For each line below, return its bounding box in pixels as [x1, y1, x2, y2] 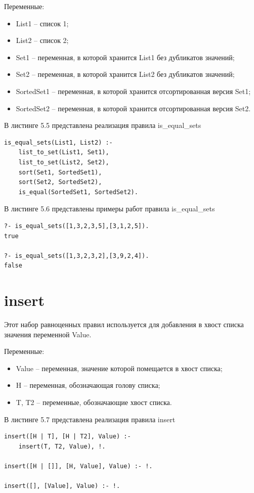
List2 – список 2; [16, 35, 69, 46]
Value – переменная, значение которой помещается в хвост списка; [16, 363, 223, 373]
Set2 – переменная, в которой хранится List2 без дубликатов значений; [16, 69, 235, 79]
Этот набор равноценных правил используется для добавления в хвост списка [4, 319, 244, 329]
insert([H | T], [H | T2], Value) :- [4, 433, 131, 440]
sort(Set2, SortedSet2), [18, 178, 102, 186]
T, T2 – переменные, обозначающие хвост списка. [16, 396, 172, 407]
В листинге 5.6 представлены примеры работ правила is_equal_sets [4, 203, 215, 214]
